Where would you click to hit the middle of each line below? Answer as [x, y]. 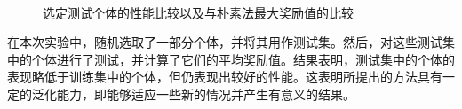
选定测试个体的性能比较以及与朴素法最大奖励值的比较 [198, 12]
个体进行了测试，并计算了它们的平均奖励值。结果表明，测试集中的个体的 [243, 59]
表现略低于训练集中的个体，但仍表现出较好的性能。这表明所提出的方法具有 [225, 77]
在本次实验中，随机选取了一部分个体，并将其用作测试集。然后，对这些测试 [225, 42]
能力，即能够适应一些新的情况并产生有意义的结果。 [206, 93]
